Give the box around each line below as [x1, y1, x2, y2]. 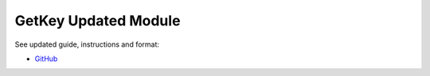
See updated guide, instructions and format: [14, 40, 159, 49]
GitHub [34, 54, 58, 63]
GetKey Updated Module [14, 12, 181, 29]
